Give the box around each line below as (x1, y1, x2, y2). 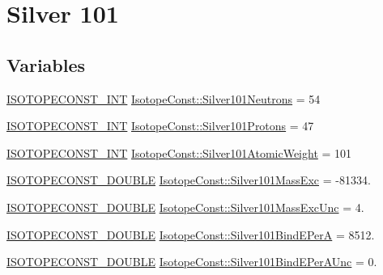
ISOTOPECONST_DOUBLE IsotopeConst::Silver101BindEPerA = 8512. (6, 226, 375, 243)
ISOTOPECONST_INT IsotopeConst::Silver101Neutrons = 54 (6, 90, 321, 107)
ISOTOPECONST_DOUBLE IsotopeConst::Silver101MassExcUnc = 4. (6, 198, 364, 215)
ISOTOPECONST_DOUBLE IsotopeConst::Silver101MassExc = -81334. (6, 171, 371, 188)
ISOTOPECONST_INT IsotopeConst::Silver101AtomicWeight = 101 (6, 144, 352, 161)
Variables (6, 52, 86, 77)
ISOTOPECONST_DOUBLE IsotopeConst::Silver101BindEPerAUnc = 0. (6, 253, 377, 270)
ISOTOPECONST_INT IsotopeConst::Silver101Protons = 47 (6, 117, 314, 134)
